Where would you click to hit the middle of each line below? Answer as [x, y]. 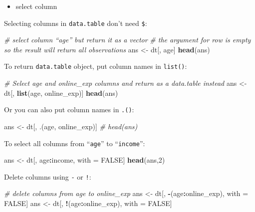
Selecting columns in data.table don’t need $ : [76, 23]
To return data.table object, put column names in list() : [96, 66]
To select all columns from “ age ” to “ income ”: [75, 143]
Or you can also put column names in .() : [69, 109]
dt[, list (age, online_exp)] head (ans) [61, 93]
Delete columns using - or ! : [48, 176]
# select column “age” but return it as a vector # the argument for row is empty [127, 40]
